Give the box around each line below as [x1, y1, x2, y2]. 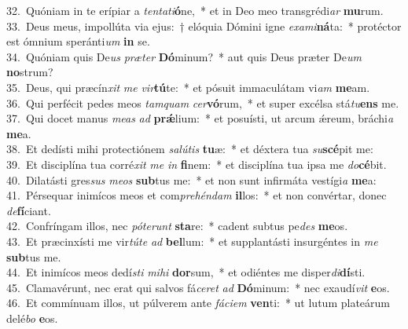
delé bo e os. [6, 309, 58, 326]
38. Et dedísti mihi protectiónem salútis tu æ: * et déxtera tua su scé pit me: [6, 141, 373, 157]
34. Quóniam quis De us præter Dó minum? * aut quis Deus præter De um [6, 48, 362, 64]
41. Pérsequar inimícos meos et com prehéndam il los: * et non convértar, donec [6, 187, 387, 203]
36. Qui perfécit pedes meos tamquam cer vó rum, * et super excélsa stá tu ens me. [6, 94, 399, 111]
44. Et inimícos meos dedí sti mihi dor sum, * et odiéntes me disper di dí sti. [6, 264, 366, 280]
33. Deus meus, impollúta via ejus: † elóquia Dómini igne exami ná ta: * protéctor [6, 17, 402, 34]
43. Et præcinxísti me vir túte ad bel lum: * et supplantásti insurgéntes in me [6, 232, 378, 249]
